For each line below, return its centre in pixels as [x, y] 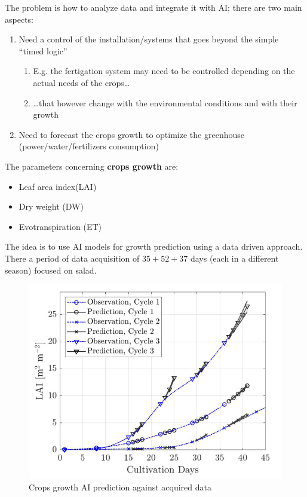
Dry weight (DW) [51, 206]
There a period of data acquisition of [72, 258]
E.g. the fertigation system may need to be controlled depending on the [164, 71]
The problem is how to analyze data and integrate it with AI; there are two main [153, 7]
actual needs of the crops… [82, 82]
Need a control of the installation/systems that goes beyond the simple [149, 39]
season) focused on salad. [51, 270]
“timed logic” [43, 50]
